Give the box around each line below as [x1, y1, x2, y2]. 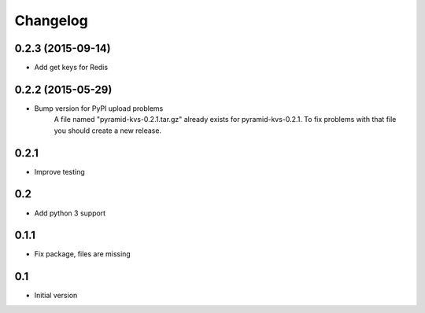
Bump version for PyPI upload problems [34, 103, 164, 113]
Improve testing [34, 167, 86, 176]
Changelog [14, 12, 88, 29]
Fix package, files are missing [34, 249, 131, 259]
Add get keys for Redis [34, 63, 109, 72]
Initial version [34, 291, 78, 300]
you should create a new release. [54, 126, 161, 135]
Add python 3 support [34, 208, 106, 218]
